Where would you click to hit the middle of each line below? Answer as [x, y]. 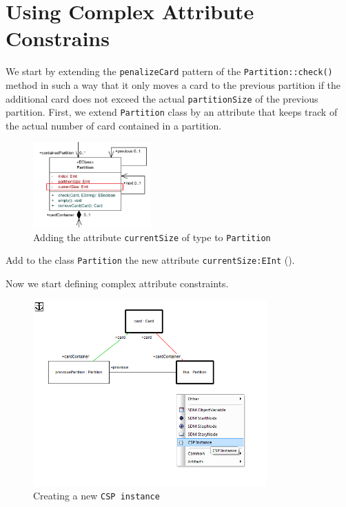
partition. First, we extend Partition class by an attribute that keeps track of [172, 112]
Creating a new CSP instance [96, 496]
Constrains [58, 38]
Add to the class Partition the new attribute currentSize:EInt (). [150, 260]
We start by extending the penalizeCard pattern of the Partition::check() [169, 71]
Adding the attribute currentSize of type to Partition [152, 237]
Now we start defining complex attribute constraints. [117, 283]
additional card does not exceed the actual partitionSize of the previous [162, 98]
